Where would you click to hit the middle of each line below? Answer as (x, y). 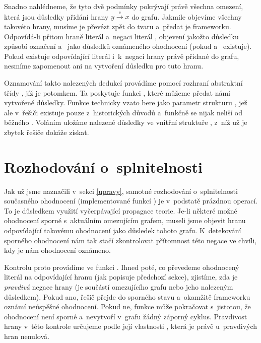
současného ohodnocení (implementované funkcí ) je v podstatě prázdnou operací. (131, 201)
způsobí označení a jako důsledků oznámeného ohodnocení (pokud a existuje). (128, 46)
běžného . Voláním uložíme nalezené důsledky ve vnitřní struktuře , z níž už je (126, 122)
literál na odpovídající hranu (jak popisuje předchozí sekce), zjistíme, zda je (121, 277)
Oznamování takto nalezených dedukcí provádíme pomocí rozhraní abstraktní (123, 82)
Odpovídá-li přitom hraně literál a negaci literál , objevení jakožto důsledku (121, 36)
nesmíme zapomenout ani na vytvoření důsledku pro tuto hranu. (104, 66)
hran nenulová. (27, 336)
